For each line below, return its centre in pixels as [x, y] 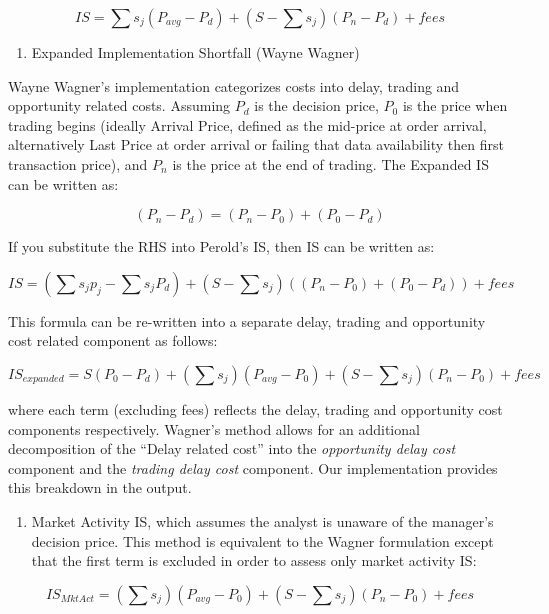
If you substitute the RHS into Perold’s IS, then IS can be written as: [221, 246]
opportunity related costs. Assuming [119, 105]
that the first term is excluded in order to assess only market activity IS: [254, 560]
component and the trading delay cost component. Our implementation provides [253, 467]
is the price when [455, 105]
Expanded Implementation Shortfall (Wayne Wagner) [195, 52]
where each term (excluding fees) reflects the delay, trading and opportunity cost [255, 408]
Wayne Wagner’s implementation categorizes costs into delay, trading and [234, 85]
